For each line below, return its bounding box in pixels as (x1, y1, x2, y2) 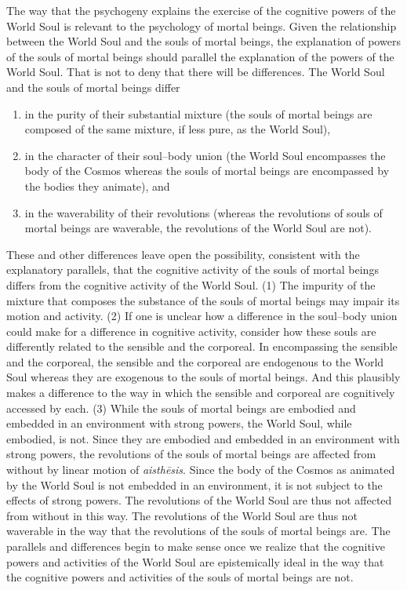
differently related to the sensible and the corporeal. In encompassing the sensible (6, 338, 398, 355)
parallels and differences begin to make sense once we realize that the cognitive (6, 538, 385, 554)
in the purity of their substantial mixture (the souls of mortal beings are (24, 105, 372, 122)
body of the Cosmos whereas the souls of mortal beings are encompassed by (24, 162, 390, 179)
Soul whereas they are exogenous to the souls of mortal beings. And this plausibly (6, 369, 401, 385)
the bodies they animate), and (24, 177, 170, 194)
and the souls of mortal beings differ (6, 78, 180, 95)
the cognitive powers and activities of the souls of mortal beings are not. (6, 569, 354, 585)
